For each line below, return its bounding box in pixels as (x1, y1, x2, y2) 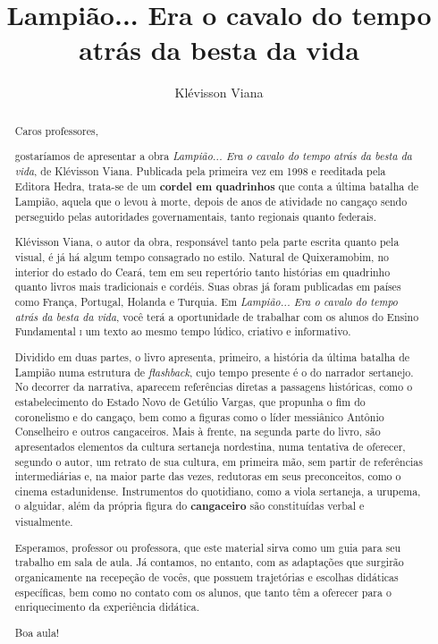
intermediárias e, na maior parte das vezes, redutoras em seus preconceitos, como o (14, 469, 401, 484)
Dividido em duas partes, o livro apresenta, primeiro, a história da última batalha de (14, 349, 410, 364)
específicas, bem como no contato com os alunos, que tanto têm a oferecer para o (14, 584, 392, 599)
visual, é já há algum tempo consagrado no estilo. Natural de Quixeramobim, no (14, 250, 389, 265)
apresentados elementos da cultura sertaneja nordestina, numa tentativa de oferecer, (14, 438, 406, 453)
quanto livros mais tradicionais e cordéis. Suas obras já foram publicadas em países (14, 279, 401, 294)
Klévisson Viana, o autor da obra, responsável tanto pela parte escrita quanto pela (14, 234, 400, 250)
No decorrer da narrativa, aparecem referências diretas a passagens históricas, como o (14, 379, 413, 394)
